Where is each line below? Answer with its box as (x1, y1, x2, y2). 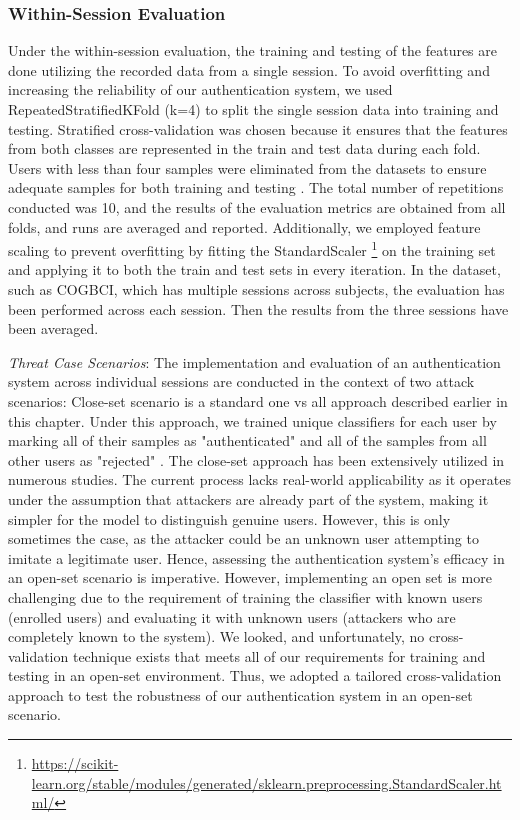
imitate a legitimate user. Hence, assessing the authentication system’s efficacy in (8, 547, 505, 568)
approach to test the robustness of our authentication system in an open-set (8, 684, 473, 705)
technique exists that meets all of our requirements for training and (72, 645, 486, 666)
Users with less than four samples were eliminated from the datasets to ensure (8, 157, 487, 178)
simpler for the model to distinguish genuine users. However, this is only (8, 508, 451, 529)
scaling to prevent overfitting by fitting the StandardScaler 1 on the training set (8, 237, 496, 260)
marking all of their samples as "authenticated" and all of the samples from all (8, 430, 487, 451)
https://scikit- (31, 753, 119, 774)
